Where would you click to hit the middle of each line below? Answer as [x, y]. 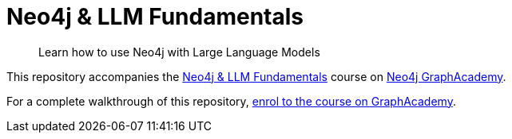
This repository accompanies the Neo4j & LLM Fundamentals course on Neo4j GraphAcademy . [256, 76]
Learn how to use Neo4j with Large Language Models [179, 52]
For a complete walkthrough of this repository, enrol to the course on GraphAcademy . [231, 101]
